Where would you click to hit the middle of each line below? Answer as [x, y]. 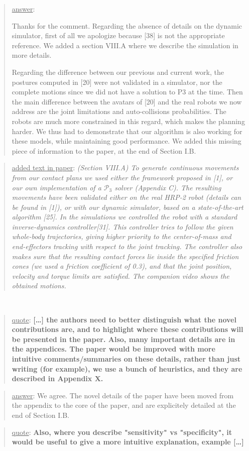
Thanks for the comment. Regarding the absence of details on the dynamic [127, 25]
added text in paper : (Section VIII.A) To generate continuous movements [125, 167]
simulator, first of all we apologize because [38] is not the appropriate [118, 35]
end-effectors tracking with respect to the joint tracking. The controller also [127, 246]
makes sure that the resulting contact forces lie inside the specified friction [125, 256]
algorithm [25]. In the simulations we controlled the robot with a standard [125, 217]
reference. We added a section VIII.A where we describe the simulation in [125, 45]
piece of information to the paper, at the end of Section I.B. [104, 150]
